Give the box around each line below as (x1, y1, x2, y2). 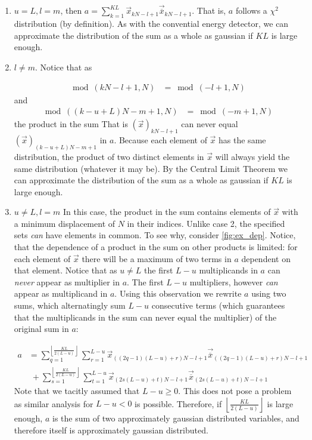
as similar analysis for (14, 397, 93, 410)
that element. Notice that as (14, 264, 117, 276)
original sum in (14, 322, 69, 335)
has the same (219, 134, 266, 146)
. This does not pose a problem (178, 384, 292, 397)
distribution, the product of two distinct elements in (14, 150, 204, 162)
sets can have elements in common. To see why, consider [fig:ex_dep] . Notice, (14, 229, 296, 241)
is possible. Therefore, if (135, 397, 222, 410)
